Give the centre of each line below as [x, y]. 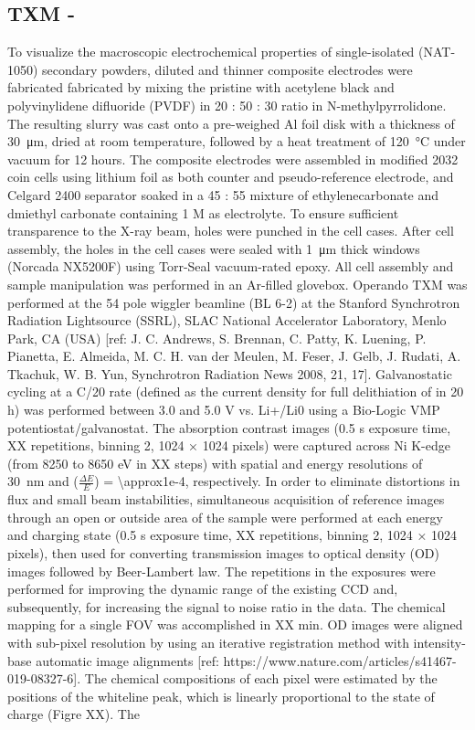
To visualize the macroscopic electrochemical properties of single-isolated [211, 52]
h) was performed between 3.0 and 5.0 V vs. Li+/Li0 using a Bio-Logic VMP [224, 410]
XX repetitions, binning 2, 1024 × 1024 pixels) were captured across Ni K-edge [229, 445]
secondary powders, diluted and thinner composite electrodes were [227, 69]
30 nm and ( [43, 481]
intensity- [439, 643]
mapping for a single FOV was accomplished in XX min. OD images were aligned [235, 624]
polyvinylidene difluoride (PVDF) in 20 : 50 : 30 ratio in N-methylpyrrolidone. [227, 105]
